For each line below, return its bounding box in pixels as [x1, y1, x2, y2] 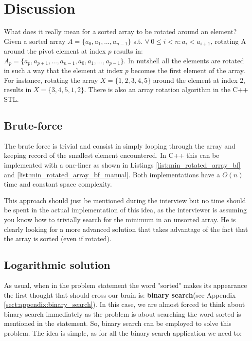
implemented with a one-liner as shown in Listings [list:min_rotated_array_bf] [4, 159, 241, 170]
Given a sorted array [4, 36, 66, 46]
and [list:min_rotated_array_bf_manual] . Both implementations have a [4, 169, 220, 179]
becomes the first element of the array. [130, 65, 245, 76]
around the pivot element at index [4, 46, 106, 56]
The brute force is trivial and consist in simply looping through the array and [4, 140, 235, 151]
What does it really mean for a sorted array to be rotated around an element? [4, 26, 237, 37]
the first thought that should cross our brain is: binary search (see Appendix [4, 289, 236, 300]
